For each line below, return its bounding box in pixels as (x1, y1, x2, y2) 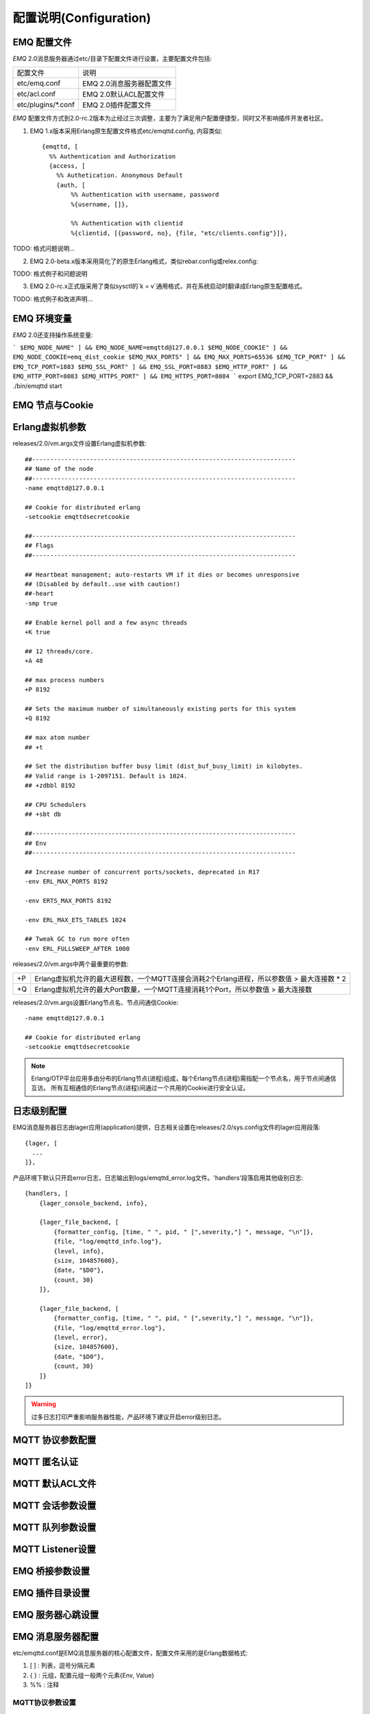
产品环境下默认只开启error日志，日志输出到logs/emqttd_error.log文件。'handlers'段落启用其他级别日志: (12, 1173, 304, 1182)
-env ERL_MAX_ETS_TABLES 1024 (25, 916, 127, 924)
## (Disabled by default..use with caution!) (25, 580, 181, 588)
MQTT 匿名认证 (12, 1456, 79, 1467)
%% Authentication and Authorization (49, 152, 176, 160)
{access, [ (49, 162, 86, 170)
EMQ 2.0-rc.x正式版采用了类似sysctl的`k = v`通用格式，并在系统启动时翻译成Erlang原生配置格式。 (29, 282, 306, 291)
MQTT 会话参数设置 (12, 1499, 97, 1511)
